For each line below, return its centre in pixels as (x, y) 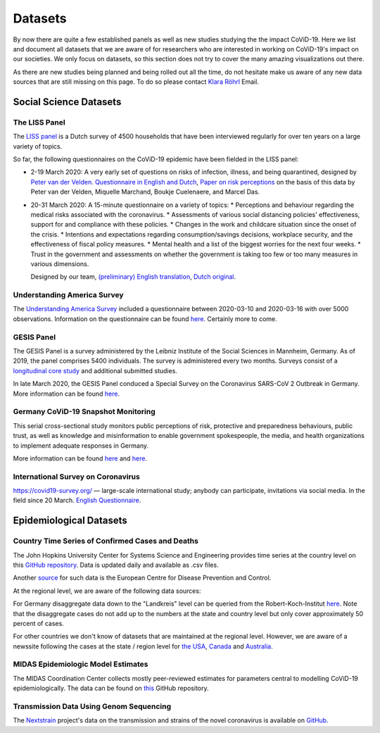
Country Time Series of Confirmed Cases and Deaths (106, 541)
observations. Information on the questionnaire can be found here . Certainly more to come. (145, 319)
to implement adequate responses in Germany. (81, 445)
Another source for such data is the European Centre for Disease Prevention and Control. (142, 578)
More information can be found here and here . (80, 458)
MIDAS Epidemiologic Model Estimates (81, 664)
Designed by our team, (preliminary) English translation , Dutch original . (133, 277)
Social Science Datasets (67, 102)
